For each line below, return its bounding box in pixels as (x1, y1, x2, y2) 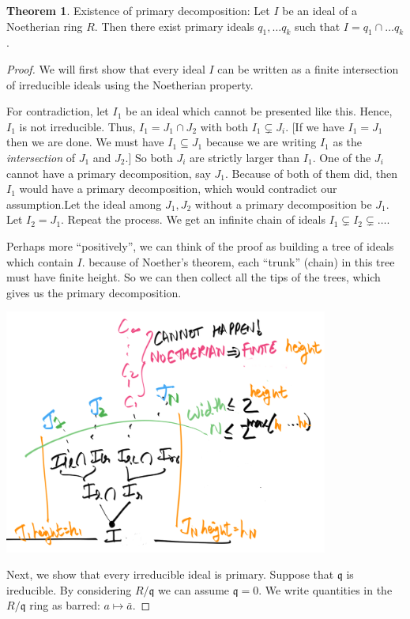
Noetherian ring (6, 17, 83, 34)
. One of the (312, 149, 371, 165)
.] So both (125, 149, 173, 165)
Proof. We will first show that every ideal (6, 60, 205, 77)
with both (200, 118, 249, 134)
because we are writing (205, 134, 317, 150)
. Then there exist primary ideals (94, 17, 254, 34)
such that (294, 17, 340, 34)
